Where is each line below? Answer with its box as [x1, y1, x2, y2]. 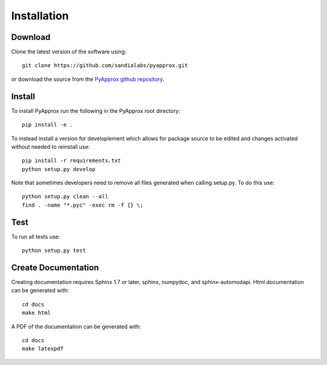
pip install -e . [22, 121, 73, 128]
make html [22, 309, 51, 317]
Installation [11, 9, 69, 22]
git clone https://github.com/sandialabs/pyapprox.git [22, 62, 188, 69]
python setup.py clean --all [22, 193, 108, 200]
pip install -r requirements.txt [22, 157, 121, 164]
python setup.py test [22, 247, 86, 254]
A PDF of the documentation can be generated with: [11, 323, 142, 330]
